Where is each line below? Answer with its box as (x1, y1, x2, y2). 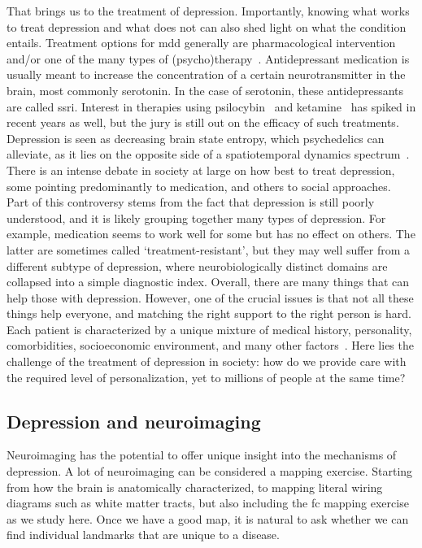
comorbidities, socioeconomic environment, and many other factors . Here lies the (7, 337, 414, 354)
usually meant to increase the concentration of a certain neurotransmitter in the (7, 66, 406, 83)
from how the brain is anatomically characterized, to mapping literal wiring (7, 478, 383, 495)
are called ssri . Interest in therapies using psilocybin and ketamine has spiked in (7, 98, 416, 115)
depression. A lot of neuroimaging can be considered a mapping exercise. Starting (7, 463, 413, 480)
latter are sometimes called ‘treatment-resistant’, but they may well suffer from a (7, 241, 410, 258)
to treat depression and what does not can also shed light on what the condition (7, 18, 407, 35)
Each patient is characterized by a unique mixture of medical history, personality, (7, 320, 412, 337)
